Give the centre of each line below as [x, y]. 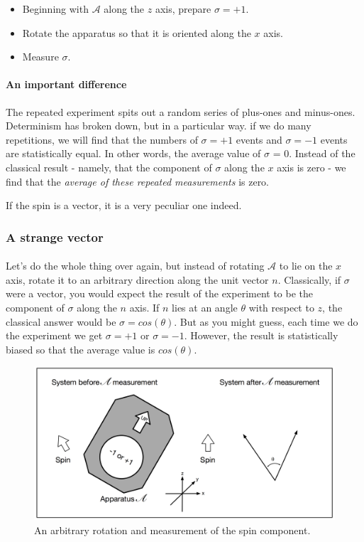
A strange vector [55, 237]
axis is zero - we [311, 167]
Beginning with [55, 9]
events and [259, 139]
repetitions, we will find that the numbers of [102, 139]
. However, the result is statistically [261, 335]
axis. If [144, 307]
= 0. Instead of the [314, 153]
